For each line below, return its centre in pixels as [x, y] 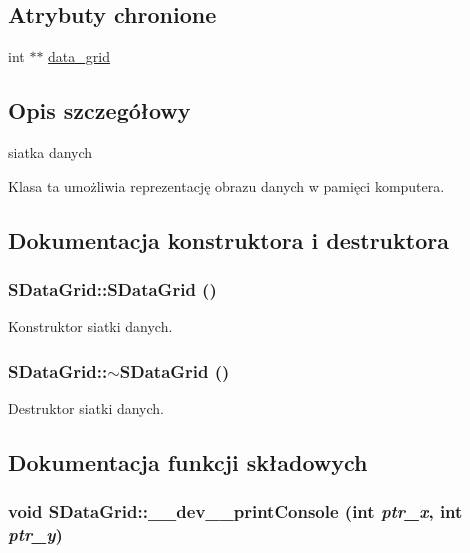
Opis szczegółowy [99, 110]
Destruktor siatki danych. [86, 408]
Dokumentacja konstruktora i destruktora [228, 239]
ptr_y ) [35, 534]
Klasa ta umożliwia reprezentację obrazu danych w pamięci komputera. [226, 185]
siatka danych [50, 152]
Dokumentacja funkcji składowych [188, 461]
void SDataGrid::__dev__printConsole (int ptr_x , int [235, 511]
